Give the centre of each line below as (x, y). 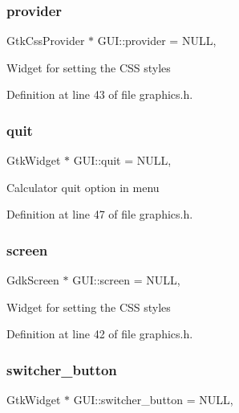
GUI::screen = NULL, (126, 280)
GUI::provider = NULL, (157, 41)
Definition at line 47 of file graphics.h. (100, 214)
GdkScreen (33, 280)
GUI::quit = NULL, (122, 160)
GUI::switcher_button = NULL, (153, 400)
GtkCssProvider (46, 41)
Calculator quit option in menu (83, 187)
